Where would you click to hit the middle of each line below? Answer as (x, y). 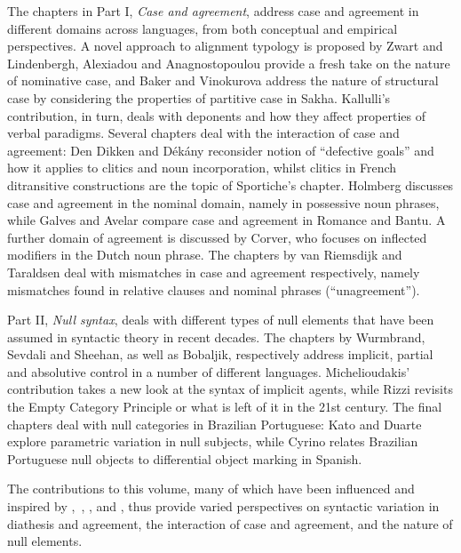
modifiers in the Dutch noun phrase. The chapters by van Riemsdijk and (205, 255)
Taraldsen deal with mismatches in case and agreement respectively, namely (214, 272)
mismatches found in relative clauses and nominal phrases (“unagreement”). (214, 289)
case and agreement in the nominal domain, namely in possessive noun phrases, (223, 202)
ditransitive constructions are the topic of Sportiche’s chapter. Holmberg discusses (230, 184)
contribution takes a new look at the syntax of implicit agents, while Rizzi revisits (230, 389)
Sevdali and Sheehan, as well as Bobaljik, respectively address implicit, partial (220, 354)
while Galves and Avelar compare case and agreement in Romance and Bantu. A (227, 220)
